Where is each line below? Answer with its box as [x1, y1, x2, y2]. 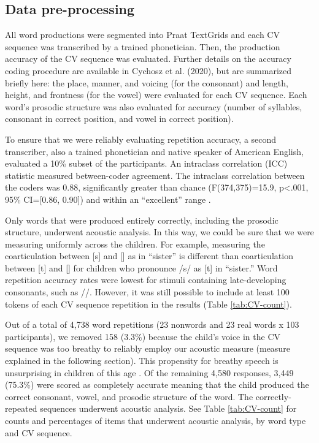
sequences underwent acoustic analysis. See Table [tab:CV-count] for [40, 402, 297, 415]
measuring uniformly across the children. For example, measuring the [5, 237, 265, 250]
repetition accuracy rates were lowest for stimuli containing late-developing [5, 273, 286, 286]
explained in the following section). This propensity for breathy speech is [5, 354, 279, 367]
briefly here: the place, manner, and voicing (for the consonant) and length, [5, 76, 288, 89]
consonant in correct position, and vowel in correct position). [5, 112, 234, 125]
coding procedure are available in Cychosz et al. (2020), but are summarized [5, 64, 291, 77]
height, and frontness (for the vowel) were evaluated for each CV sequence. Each [5, 88, 307, 101]
